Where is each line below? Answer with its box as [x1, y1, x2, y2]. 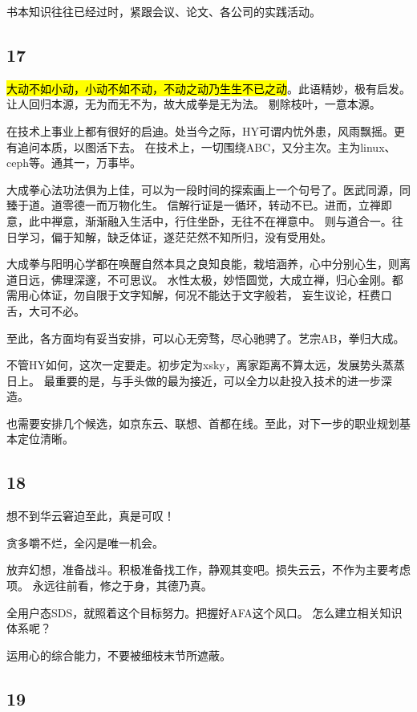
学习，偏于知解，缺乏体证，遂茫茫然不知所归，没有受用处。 [17, 228, 332, 245]
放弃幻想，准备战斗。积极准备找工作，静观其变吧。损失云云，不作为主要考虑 [6, 561, 411, 578]
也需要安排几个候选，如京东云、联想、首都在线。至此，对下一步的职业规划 [6, 414, 399, 431]
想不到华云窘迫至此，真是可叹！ [6, 507, 175, 524]
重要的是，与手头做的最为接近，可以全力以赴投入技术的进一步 [55, 372, 381, 389]
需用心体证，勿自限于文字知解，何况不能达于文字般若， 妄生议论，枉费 [6, 287, 381, 303]
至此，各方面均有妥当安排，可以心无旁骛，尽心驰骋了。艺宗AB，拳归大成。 [6, 329, 405, 346]
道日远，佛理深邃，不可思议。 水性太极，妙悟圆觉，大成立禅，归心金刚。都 [6, 271, 403, 287]
